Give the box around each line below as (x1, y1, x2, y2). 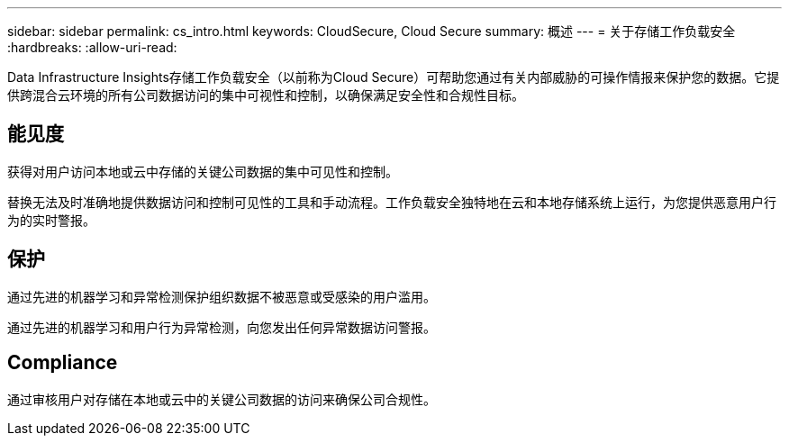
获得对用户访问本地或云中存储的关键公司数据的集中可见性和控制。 (7, 163, 398, 179)
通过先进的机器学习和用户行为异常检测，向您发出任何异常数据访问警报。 (7, 319, 436, 335)
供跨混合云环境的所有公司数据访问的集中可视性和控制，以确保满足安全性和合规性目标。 (7, 87, 524, 103)
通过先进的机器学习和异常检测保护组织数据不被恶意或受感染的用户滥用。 (7, 288, 436, 304)
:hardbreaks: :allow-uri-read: (7, 40, 177, 55)
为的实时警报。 (7, 212, 95, 228)
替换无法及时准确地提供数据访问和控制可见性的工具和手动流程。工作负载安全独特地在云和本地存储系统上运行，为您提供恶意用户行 (7, 194, 776, 210)
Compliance (7, 351, 118, 375)
